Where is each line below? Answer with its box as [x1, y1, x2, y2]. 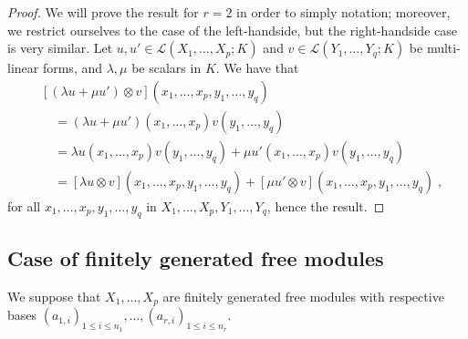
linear [7, 58, 39, 77]
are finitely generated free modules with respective [162, 286, 444, 305]
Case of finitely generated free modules [7, 244, 384, 272]
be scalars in [131, 58, 202, 77]
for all [7, 196, 41, 215]
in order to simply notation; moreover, [236, 3, 451, 21]
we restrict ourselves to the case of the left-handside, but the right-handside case [7, 20, 457, 39]
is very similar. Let [7, 38, 113, 57]
